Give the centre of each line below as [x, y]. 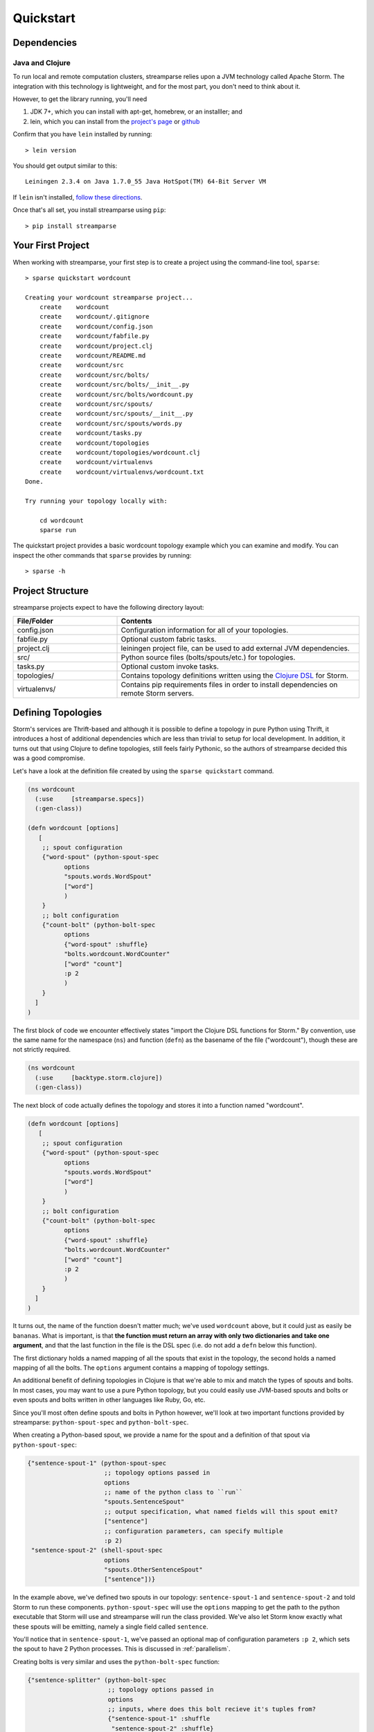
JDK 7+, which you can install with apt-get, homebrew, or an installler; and [136, 112]
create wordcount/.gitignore [94, 317]
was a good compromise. [49, 758]
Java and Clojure [42, 62]
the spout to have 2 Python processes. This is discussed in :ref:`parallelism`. [122, 1649]
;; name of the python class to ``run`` [173, 1492]
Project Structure [51, 591]
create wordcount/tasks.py [90, 433]
